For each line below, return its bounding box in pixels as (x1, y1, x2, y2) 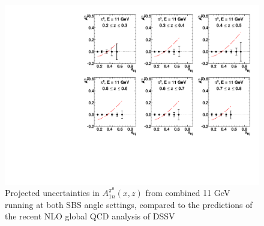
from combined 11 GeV (145, 186, 230, 199)
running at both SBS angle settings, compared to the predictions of (5, 198, 253, 210)
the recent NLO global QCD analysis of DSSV (5, 210, 175, 222)
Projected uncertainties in (5, 186, 100, 199)
